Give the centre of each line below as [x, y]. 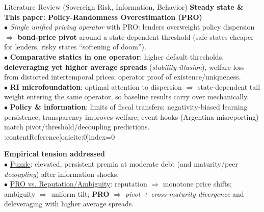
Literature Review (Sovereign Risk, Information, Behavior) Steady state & [124, 7]
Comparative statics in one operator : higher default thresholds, [117, 56]
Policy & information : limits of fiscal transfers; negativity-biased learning [129, 106]
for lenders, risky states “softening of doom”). [75, 47]
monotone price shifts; [197, 184]
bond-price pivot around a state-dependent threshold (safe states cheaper [136, 36]
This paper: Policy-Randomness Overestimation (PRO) [103, 17]
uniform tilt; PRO [80, 193]
